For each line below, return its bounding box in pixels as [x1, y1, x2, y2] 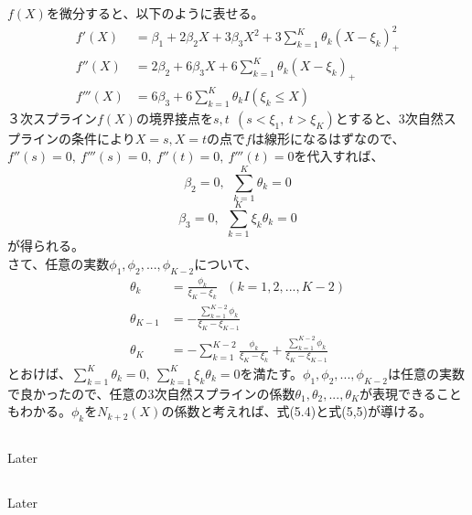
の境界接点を [135, 108, 213, 127]
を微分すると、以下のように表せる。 [46, 4, 264, 22]
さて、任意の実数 [7, 253, 110, 273]
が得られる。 [7, 236, 84, 255]
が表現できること [359, 383, 462, 402]
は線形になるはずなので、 [251, 128, 405, 147]
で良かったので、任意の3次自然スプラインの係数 [7, 383, 295, 402]
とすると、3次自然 [335, 108, 444, 127]
